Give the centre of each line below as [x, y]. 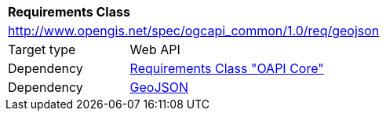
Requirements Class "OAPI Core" [227, 68]
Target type [42, 49]
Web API [155, 49]
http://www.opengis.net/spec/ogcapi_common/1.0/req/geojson [194, 31]
